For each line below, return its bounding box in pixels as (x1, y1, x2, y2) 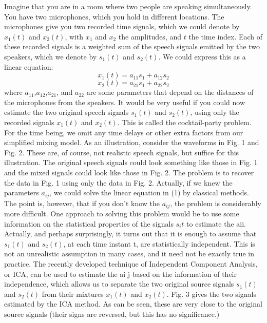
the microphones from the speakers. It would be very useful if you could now (4, 96, 245, 107)
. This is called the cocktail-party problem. (117, 116, 252, 127)
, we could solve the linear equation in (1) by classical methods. (49, 187, 249, 198)
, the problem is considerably (170, 197, 261, 208)
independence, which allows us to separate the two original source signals (4, 278, 234, 289)
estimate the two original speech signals (4, 107, 129, 117)
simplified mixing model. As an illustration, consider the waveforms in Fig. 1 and (4, 137, 259, 148)
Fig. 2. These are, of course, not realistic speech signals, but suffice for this (4, 147, 239, 157)
